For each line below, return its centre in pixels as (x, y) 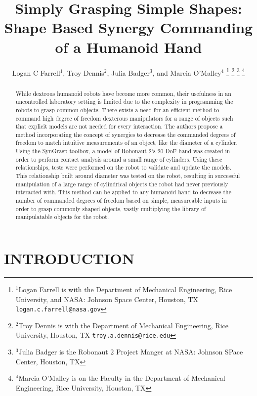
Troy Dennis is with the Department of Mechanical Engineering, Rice (124, 325)
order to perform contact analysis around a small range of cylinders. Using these (119, 159)
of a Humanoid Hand (128, 47)
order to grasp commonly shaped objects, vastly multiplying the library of (111, 208)
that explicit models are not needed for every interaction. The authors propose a (119, 126)
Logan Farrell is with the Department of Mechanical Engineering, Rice (125, 289)
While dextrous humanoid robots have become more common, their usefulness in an (123, 93)
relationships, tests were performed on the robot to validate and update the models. (123, 167)
